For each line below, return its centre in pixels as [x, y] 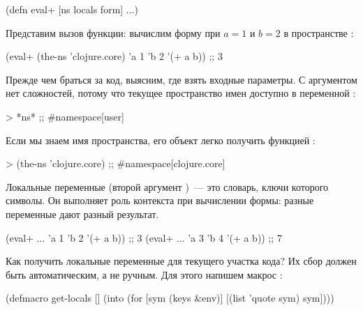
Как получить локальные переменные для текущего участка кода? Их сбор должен [181, 261]
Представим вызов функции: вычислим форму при [113, 32]
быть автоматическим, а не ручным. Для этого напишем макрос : [144, 274]
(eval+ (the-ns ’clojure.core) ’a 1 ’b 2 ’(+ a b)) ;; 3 [114, 56]
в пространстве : [319, 32]
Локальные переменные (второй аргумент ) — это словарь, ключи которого [167, 186]
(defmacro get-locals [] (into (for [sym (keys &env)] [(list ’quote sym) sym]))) [170, 298]
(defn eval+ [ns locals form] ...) [72, 9]
